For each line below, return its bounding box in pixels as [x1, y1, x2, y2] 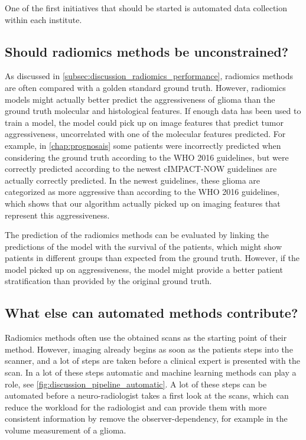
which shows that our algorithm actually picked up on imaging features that [5, 197, 281, 209]
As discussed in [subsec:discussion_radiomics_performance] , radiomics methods [5, 70, 293, 82]
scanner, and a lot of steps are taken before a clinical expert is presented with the [5, 354, 300, 367]
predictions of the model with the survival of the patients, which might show [5, 240, 282, 252]
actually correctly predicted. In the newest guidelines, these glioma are [5, 174, 261, 186]
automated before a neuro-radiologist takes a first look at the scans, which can [5, 389, 289, 402]
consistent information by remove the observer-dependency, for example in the [5, 412, 288, 425]
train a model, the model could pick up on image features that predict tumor [5, 116, 284, 128]
